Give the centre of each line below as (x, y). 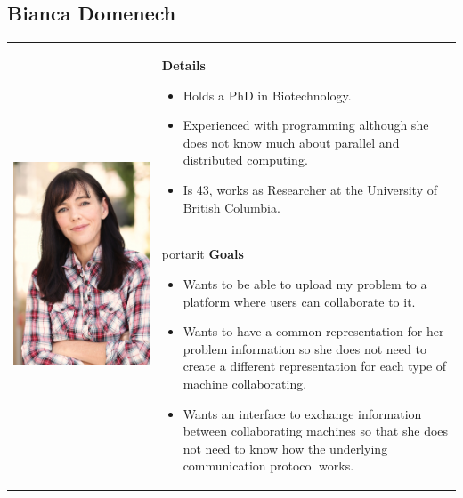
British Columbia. (231, 207)
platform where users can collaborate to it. (299, 301)
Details (183, 64)
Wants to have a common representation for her (313, 331)
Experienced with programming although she (306, 125)
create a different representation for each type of (315, 366)
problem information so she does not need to (305, 348)
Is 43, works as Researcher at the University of (310, 189)
